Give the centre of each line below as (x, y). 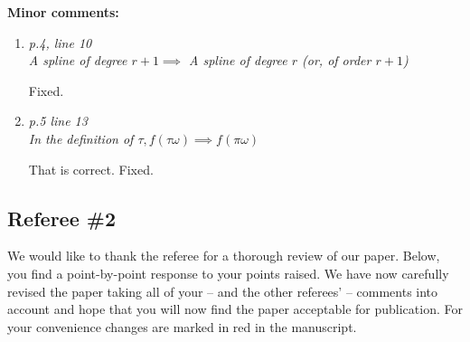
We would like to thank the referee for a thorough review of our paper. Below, (224, 256)
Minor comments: (63, 12)
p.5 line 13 (58, 121)
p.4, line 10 (60, 42)
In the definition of (81, 138)
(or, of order (337, 60)
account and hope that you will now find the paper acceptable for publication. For (235, 309)
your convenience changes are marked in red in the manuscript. (182, 326)
